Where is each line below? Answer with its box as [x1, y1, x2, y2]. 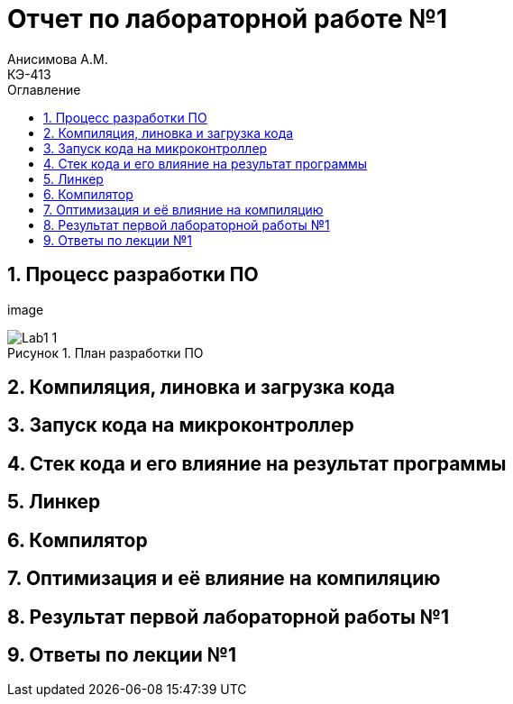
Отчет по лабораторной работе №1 [7, 4, 448, 34]
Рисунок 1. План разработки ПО [7, 344, 204, 361]
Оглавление [7, 81, 81, 97]
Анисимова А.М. [7, 50, 108, 67]
